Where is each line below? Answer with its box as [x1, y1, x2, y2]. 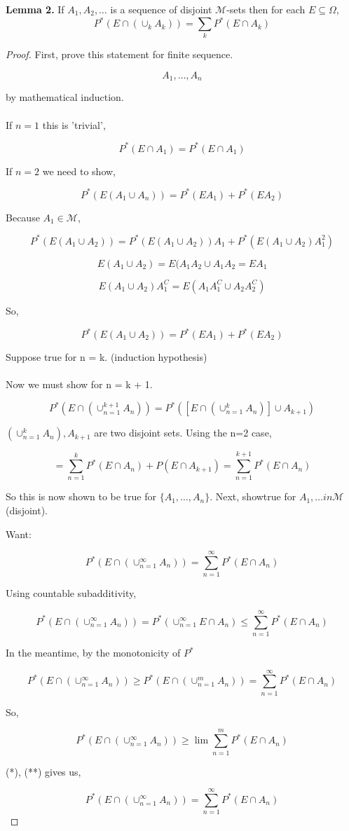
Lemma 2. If [6, 2, 64, 16]
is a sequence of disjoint [110, 2, 212, 16]
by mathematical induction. [6, 90, 124, 104]
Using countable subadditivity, [6, 586, 137, 600]
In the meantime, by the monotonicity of [6, 645, 181, 660]
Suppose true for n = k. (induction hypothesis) [6, 350, 207, 364]
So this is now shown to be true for [6, 489, 156, 504]
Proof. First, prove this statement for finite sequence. [6, 47, 233, 62]
